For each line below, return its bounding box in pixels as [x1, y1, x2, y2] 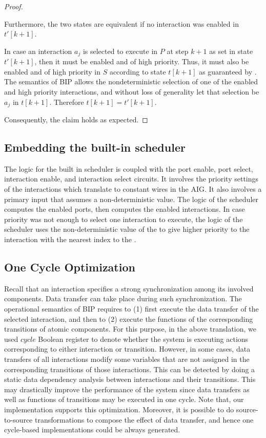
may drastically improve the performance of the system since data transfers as [4, 384, 250, 394]
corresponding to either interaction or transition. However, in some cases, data [4, 343, 251, 354]
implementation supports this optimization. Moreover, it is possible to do [4, 404, 234, 414]
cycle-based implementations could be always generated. [4, 424, 180, 435]
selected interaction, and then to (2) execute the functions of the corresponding [4, 313, 253, 324]
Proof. [4, 1, 23, 11]
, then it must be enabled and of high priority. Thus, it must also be [34, 56, 249, 67]
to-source [4, 414, 33, 425]
